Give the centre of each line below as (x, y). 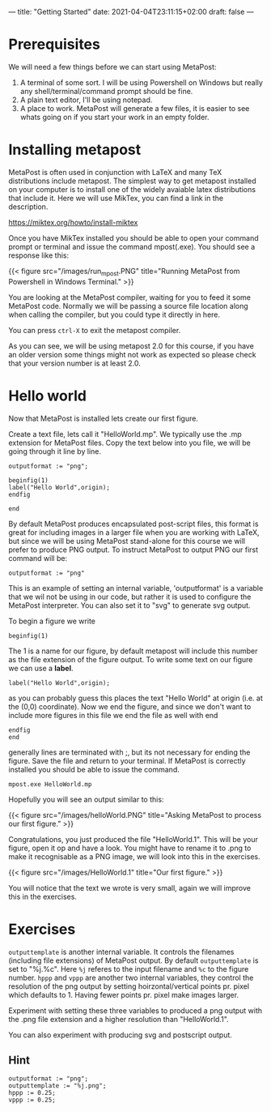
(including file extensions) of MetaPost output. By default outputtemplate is (133, 960)
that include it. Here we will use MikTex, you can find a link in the (116, 198)
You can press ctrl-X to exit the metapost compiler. (95, 330)
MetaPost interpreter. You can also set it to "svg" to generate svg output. (129, 605)
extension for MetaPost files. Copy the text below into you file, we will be (129, 443)
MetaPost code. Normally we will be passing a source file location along (128, 306)
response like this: (39, 255)
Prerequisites (55, 45)
